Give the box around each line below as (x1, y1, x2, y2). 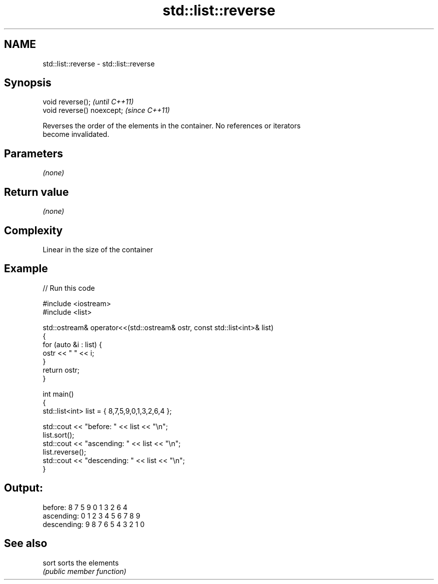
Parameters (4, 147, 63, 160)
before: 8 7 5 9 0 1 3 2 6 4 (42, 503, 127, 512)
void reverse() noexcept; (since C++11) (42, 106, 170, 115)
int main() (42, 389, 74, 398)
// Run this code (42, 283, 95, 292)
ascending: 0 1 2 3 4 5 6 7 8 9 (42, 511, 140, 520)
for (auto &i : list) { (42, 340, 102, 349)
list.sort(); (42, 430, 74, 439)
